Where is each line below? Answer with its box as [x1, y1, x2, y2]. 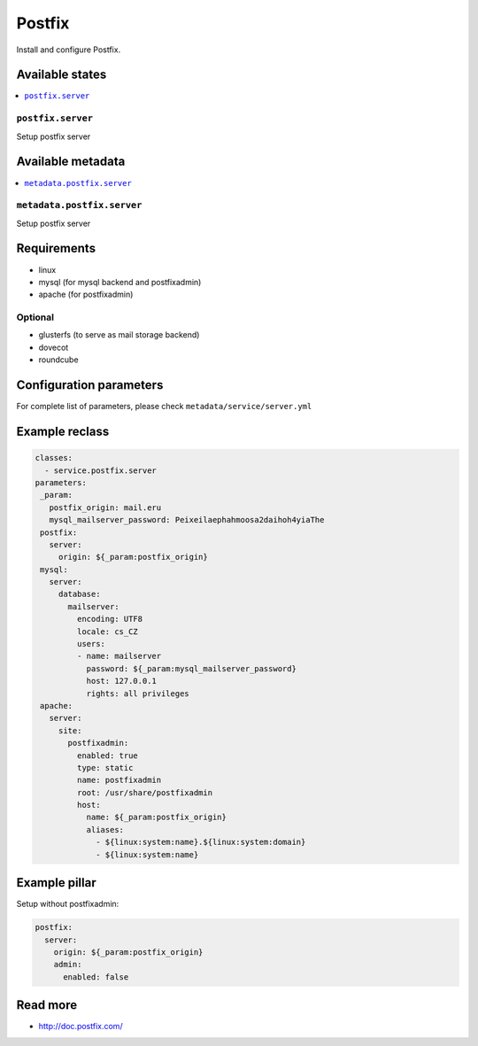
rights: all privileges [86, 688, 189, 699]
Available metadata [16, 154, 126, 169]
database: [58, 589, 101, 600]
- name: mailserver [76, 651, 162, 662]
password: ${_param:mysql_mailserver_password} [86, 663, 297, 673]
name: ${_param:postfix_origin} [86, 812, 227, 823]
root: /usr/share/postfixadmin [76, 787, 212, 797]
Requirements [16, 241, 96, 256]
